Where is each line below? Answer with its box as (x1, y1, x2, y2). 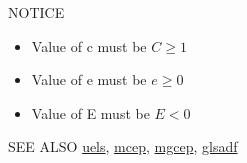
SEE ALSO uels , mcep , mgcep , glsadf (8, 136, 238, 157)
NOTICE (8, 2, 65, 22)
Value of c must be (31, 35, 147, 56)
